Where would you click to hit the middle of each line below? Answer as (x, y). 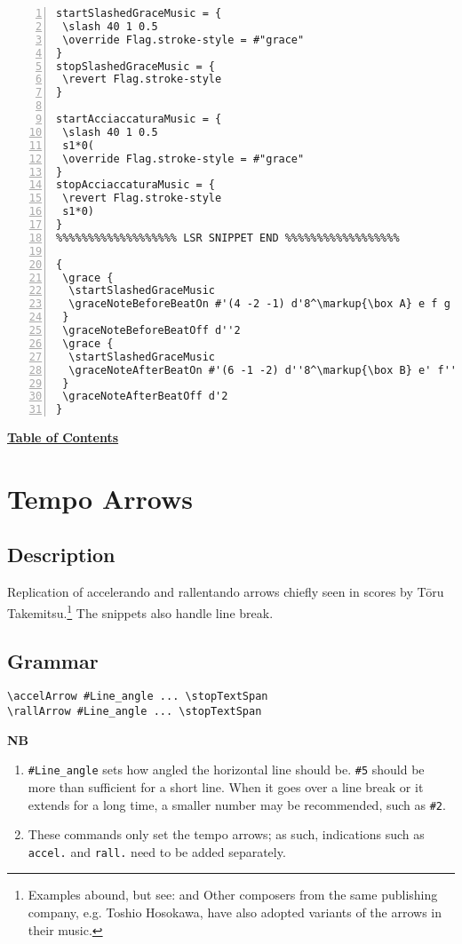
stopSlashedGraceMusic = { (135, 66)
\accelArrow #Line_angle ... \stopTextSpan (138, 697)
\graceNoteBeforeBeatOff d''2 (151, 330)
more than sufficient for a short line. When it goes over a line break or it (226, 786)
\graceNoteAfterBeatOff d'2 (145, 397)
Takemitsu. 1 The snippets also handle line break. (140, 611)
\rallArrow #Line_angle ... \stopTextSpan (135, 711)
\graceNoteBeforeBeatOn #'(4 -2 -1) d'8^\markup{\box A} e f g (259, 304)
